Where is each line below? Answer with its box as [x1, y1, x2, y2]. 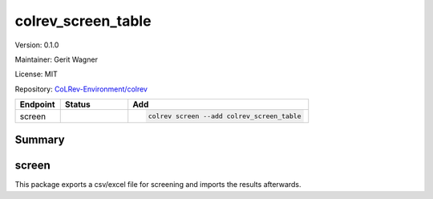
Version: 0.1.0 [14, 40, 59, 50]
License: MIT [14, 69, 58, 79]
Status [64, 99, 91, 110]
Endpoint [19, 99, 55, 110]
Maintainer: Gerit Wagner [14, 55, 98, 64]
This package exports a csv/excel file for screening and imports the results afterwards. [14, 180, 301, 189]
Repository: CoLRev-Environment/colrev [14, 84, 148, 94]
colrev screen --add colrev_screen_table [148, 112, 301, 120]
